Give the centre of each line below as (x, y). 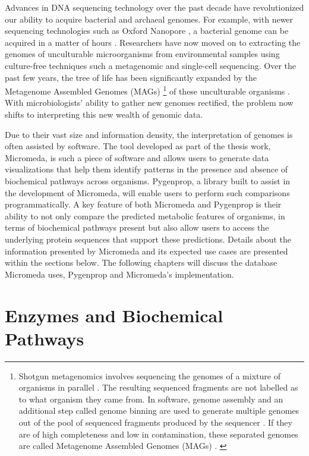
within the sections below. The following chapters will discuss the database (141, 262)
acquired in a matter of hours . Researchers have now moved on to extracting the (153, 42)
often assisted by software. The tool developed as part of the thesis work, (138, 146)
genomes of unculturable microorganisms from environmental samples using (142, 54)
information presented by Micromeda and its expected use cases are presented (146, 251)
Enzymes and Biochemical (114, 315)
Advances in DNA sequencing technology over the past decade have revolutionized (154, 7)
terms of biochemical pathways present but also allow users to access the (137, 227)
